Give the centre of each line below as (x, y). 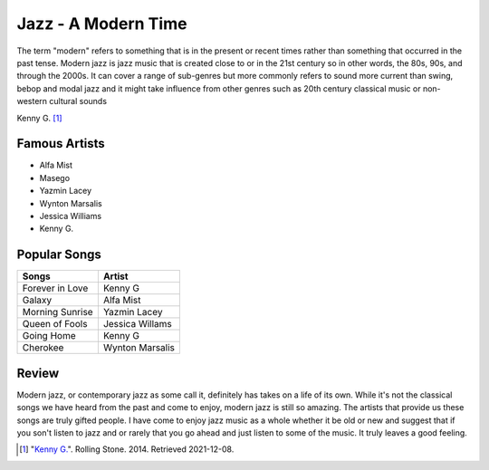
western (32, 101)
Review (38, 373)
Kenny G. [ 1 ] (39, 118)
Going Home (49, 336)
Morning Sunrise (58, 312)
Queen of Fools (55, 324)
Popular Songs (59, 255)
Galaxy (37, 301)
